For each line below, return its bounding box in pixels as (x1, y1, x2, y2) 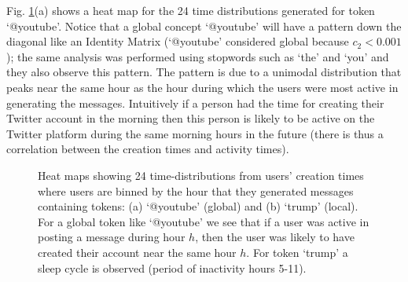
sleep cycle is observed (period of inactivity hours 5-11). (38, 259, 307, 276)
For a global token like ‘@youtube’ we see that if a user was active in (38, 213, 369, 229)
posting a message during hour (38, 229, 186, 245)
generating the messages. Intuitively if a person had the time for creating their (6, 94, 384, 111)
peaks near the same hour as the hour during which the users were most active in (6, 79, 399, 95)
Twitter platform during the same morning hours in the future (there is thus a (6, 125, 384, 141)
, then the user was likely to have (195, 229, 355, 245)
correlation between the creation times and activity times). (6, 141, 289, 157)
